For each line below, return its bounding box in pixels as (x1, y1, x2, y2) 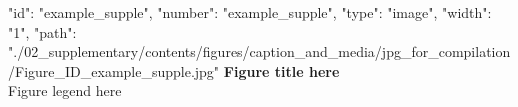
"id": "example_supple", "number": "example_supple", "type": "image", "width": (8, 2, 492, 22)
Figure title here (223, 60, 340, 81)
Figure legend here (8, 80, 122, 101)
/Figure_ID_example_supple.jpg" (8, 60, 220, 81)
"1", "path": (8, 21, 77, 42)
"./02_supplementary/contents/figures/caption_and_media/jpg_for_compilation (8, 41, 511, 62)
